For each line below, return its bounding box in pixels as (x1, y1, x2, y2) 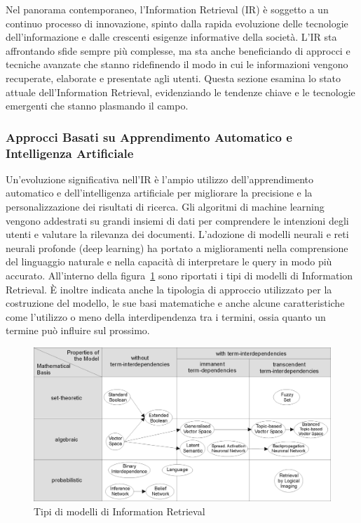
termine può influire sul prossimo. (6, 323, 150, 338)
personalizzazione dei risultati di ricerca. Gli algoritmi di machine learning (6, 199, 325, 214)
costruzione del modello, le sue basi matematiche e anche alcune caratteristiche (6, 296, 345, 310)
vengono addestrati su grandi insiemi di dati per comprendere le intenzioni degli (6, 213, 349, 227)
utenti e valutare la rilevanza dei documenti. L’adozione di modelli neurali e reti (6, 227, 349, 241)
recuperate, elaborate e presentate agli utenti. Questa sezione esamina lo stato (6, 70, 341, 85)
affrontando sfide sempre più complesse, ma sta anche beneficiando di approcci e (6, 43, 350, 58)
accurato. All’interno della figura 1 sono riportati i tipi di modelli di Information (6, 268, 353, 283)
